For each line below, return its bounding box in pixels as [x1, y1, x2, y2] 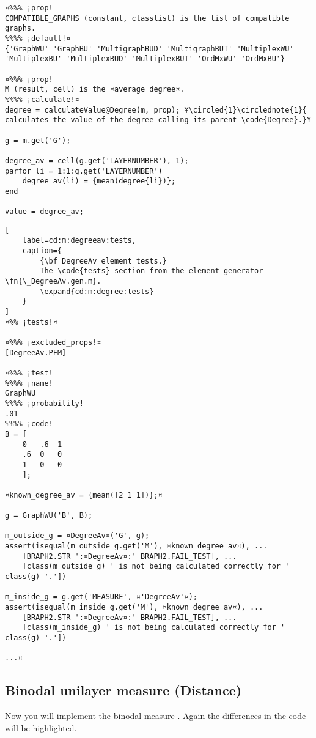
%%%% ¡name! [5, 378, 53, 388]
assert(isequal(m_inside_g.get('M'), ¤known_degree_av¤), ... [5, 603, 263, 612]
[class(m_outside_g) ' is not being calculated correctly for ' [22, 562, 290, 571]
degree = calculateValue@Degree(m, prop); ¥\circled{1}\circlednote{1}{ [5, 105, 307, 114]
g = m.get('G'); [5, 136, 71, 145]
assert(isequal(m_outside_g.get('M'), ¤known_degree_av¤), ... [5, 542, 268, 551]
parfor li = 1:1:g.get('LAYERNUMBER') [5, 166, 163, 175]
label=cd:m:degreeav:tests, [22, 236, 136, 245]
